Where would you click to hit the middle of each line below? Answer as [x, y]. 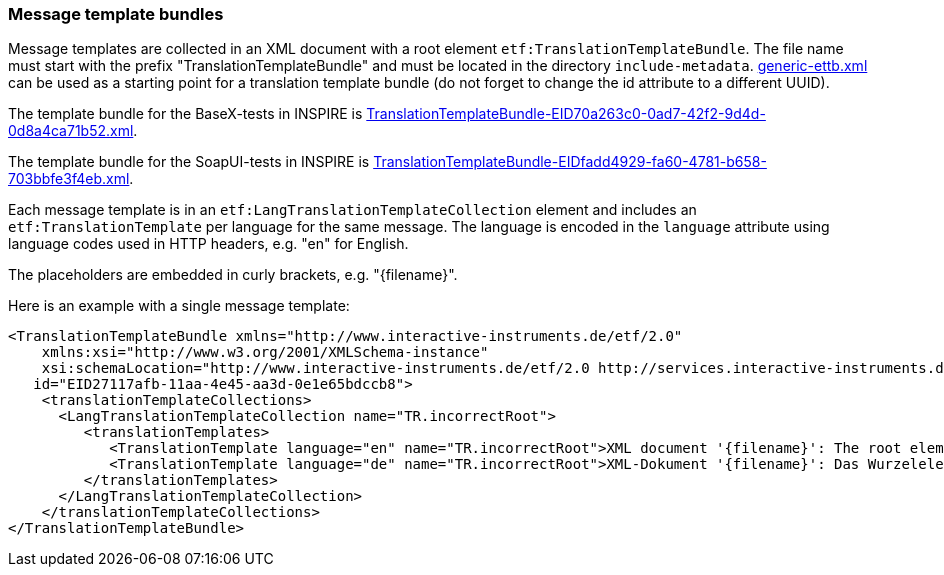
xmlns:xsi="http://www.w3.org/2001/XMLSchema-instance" [265, 352]
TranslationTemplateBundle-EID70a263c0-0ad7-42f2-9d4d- [566, 114]
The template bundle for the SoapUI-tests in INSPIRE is [189, 162]
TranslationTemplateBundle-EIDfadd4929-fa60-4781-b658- [570, 162]
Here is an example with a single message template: [179, 306]
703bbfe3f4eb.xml [69, 179]
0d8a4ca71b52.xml [71, 131]
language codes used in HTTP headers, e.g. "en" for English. [208, 244]
